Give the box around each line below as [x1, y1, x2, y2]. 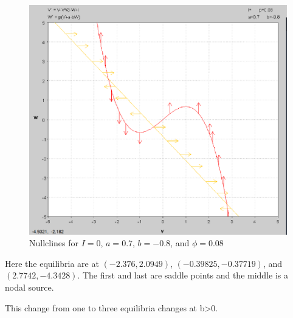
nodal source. [5, 281, 54, 293]
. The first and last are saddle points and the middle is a [77, 269, 288, 282]
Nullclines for [29, 237, 79, 249]
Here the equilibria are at [5, 257, 99, 269]
